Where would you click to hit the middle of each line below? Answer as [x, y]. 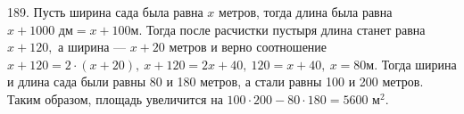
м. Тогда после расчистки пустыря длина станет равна [278, 29]
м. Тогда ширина [411, 64]
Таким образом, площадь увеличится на [115, 98]
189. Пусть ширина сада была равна [105, 12]
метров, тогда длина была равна [306, 12]
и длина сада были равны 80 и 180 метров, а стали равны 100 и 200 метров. [215, 81]
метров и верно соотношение [248, 47]
